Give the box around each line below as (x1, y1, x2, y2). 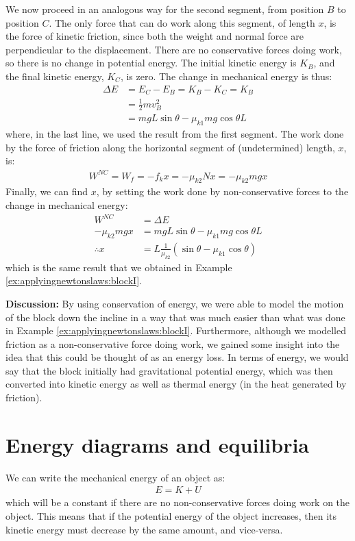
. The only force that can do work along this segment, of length (49, 15, 315, 29)
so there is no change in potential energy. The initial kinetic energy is (5, 55, 297, 70)
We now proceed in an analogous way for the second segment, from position (5, 2, 324, 16)
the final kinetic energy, (5, 68, 104, 83)
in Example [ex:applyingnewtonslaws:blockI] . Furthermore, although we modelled (5, 323, 346, 338)
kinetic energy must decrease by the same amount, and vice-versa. (5, 522, 283, 536)
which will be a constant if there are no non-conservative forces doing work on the (5, 495, 350, 509)
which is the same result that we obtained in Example (5, 260, 232, 274)
